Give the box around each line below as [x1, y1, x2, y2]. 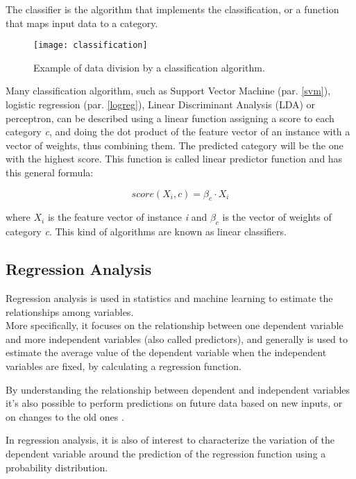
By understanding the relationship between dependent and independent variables [6, 382, 350, 396]
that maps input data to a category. [6, 15, 158, 30]
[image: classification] [33, 40, 148, 51]
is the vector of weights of [222, 210, 332, 224]
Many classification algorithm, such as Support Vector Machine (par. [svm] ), [6, 83, 331, 98]
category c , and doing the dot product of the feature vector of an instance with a [6, 124, 350, 139]
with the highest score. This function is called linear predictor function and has [6, 151, 343, 166]
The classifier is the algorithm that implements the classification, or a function [6, 2, 339, 16]
